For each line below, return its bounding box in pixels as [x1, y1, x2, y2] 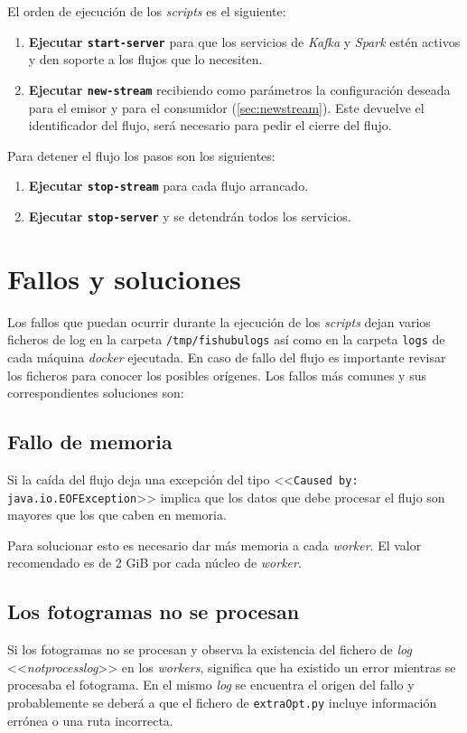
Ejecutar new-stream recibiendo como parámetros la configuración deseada [28, 80, 451, 99]
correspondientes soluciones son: [7, 383, 184, 402]
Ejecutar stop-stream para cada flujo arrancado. [28, 176, 309, 195]
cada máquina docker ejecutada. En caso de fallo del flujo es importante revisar [7, 347, 446, 366]
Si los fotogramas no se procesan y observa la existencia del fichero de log [7, 640, 412, 659]
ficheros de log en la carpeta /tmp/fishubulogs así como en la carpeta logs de [7, 330, 445, 349]
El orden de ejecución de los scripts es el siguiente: [7, 2, 286, 20]
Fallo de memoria [7, 428, 173, 456]
